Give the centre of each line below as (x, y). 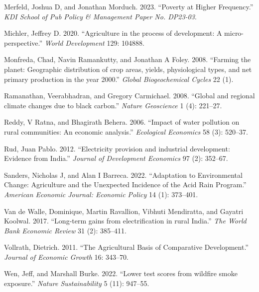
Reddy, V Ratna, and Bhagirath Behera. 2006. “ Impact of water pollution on (122, 122)
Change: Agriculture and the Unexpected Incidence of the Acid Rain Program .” (125, 184)
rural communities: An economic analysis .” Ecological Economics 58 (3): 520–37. (126, 131)
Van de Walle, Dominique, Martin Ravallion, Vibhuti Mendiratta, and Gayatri (124, 211)
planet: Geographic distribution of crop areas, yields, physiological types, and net (128, 69)
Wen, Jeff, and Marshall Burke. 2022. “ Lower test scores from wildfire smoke (121, 273)
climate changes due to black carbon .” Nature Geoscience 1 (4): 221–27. (113, 105)
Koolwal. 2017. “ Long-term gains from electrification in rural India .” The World (125, 221)
